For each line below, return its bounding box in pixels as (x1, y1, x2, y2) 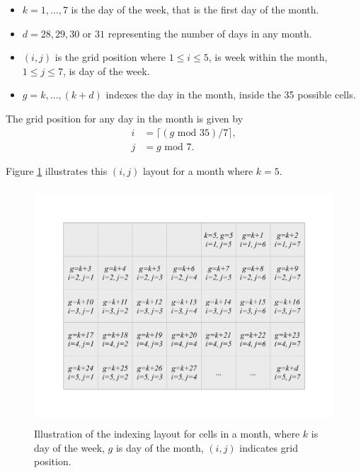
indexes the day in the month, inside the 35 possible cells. (105, 87, 356, 102)
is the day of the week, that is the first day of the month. (71, 2, 319, 16)
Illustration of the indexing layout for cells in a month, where (34, 426, 300, 441)
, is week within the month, (208, 50, 328, 64)
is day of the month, (115, 440, 204, 455)
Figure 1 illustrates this (6, 163, 108, 178)
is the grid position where (55, 50, 166, 64)
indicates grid (239, 440, 298, 455)
